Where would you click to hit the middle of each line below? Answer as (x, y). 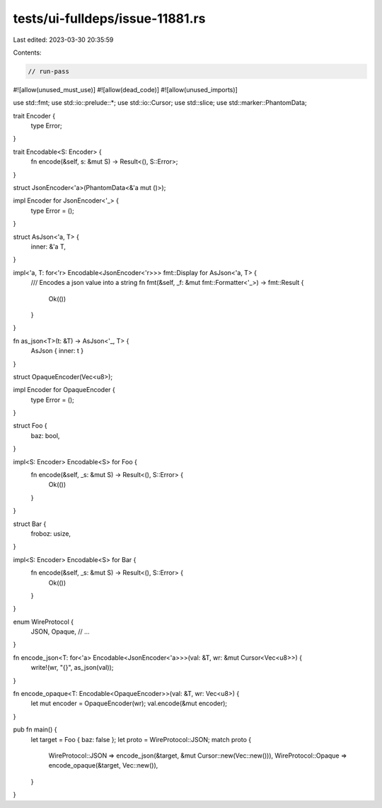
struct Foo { (30, 426)
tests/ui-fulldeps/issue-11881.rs (109, 18)
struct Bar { (30, 524)
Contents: (27, 52)
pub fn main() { (35, 729)
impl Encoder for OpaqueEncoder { (64, 390)
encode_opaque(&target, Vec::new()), (103, 765)
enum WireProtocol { (44, 622)
